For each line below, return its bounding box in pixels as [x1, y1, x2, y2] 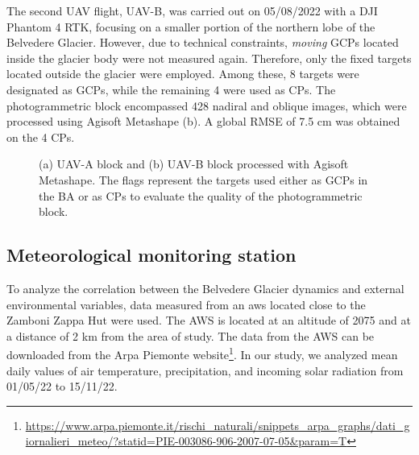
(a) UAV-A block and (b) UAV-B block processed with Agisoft [39, 155, 349, 172]
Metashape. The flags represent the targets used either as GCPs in [39, 171, 368, 188]
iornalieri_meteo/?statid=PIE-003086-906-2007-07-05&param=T [25, 432, 347, 449]
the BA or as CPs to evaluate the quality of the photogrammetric [39, 187, 363, 204]
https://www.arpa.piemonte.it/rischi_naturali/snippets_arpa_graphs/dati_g [25, 416, 410, 433]
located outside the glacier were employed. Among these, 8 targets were [6, 65, 359, 82]
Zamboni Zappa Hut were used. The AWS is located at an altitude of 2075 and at [6, 312, 411, 329]
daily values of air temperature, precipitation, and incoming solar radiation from [6, 362, 404, 378]
